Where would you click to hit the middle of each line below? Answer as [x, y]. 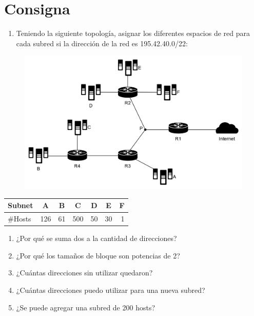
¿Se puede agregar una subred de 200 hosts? [86, 307]
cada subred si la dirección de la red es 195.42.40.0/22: [102, 43]
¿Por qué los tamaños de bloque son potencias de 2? [98, 255]
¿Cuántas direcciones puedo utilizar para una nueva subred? [111, 290]
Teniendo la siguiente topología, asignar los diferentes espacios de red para [133, 33]
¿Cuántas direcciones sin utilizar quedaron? [84, 273]
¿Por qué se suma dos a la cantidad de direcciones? [96, 238]
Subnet [21, 205]
